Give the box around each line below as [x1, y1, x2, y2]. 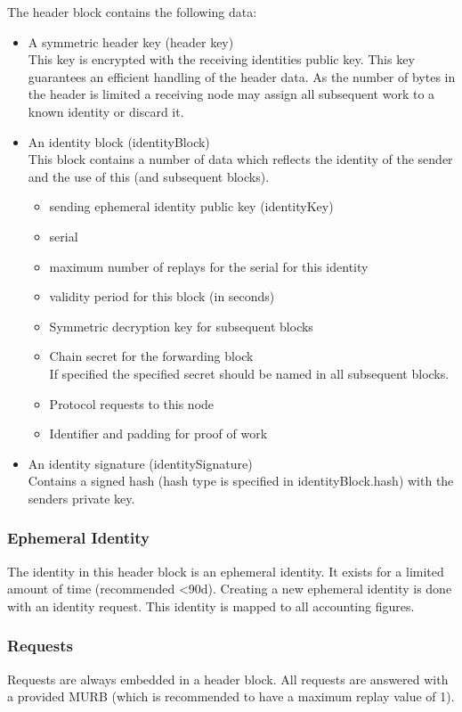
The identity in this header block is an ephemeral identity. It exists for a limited [7, 561, 444, 580]
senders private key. [28, 488, 135, 507]
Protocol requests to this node [49, 394, 215, 413]
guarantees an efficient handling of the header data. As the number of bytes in [28, 67, 456, 86]
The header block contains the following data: [7, 3, 257, 20]
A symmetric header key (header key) [28, 32, 234, 51]
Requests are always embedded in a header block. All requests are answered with [7, 669, 449, 688]
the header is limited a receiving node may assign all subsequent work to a [28, 85, 435, 103]
